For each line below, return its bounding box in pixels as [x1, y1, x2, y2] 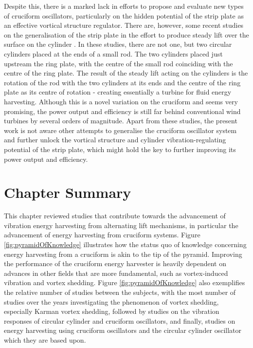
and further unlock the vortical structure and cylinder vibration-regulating [4, 135, 226, 145]
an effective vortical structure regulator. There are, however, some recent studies [4, 20, 244, 30]
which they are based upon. [4, 334, 86, 345]
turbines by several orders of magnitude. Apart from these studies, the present [4, 116, 237, 126]
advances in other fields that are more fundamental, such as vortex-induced [4, 268, 228, 278]
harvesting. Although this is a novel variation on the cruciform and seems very [4, 96, 238, 106]
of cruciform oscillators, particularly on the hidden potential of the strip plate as [4, 10, 244, 20]
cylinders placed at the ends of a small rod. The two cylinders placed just [4, 48, 223, 58]
